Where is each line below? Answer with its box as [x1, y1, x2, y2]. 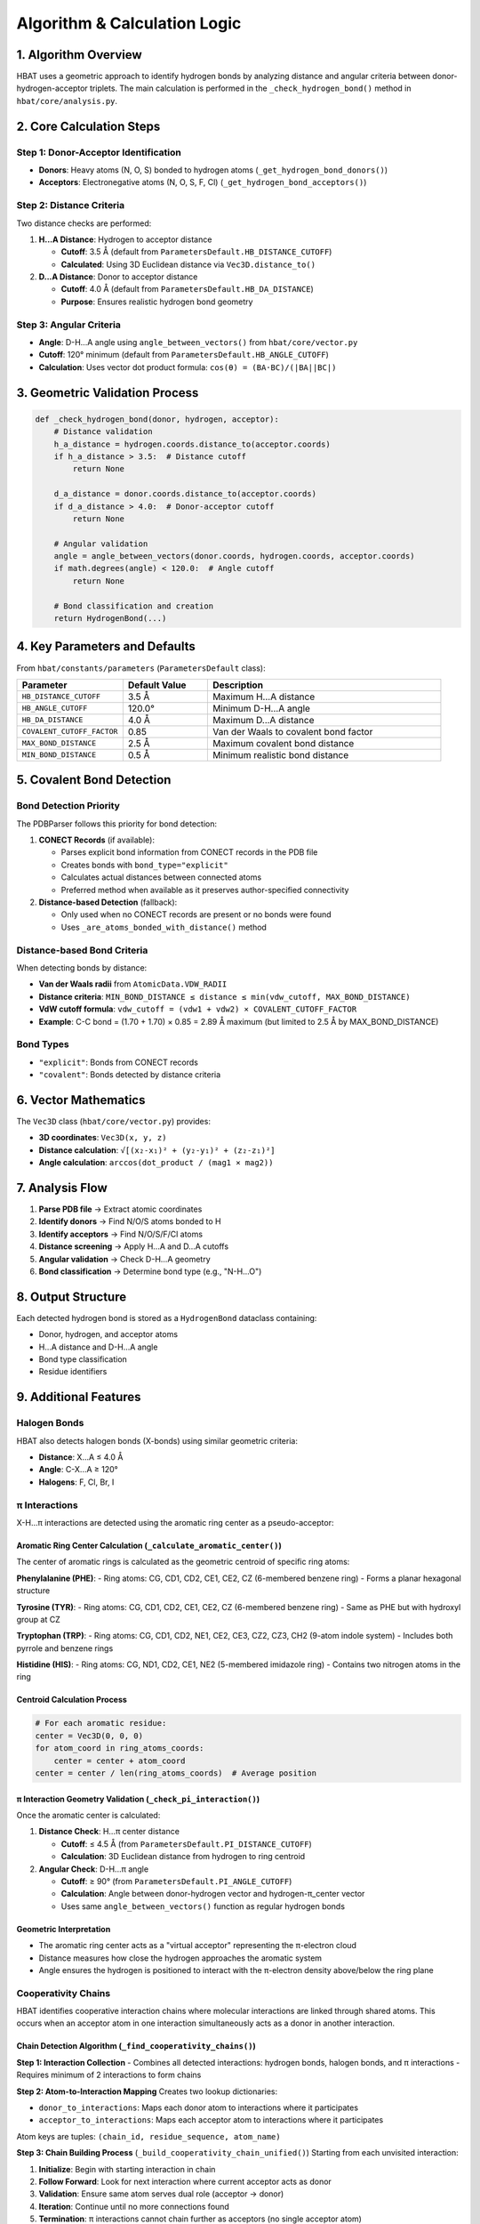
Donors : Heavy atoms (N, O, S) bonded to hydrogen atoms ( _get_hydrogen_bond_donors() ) [38, 165, 388, 175]
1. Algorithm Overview [16, 47, 142, 62]
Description [212, 679, 264, 691]
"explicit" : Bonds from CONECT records [38, 1057, 199, 1068]
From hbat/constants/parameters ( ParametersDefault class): [16, 663, 266, 673]
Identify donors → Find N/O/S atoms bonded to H [38, 1216, 221, 1227]
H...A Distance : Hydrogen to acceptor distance [38, 234, 212, 245]
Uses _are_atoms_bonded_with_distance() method [60, 922, 267, 932]
